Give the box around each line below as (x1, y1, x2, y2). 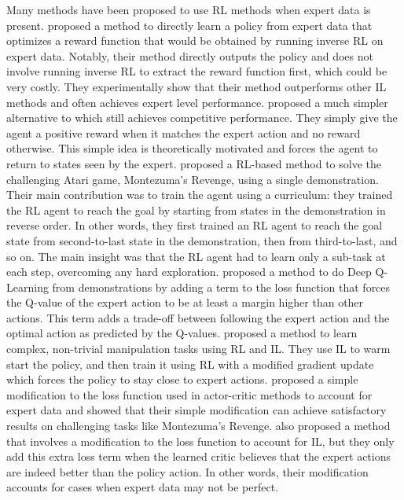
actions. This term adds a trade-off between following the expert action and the (6, 309, 390, 325)
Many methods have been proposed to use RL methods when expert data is (6, 2, 371, 17)
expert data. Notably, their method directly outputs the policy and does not (6, 47, 373, 64)
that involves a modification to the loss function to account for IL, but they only (6, 432, 395, 449)
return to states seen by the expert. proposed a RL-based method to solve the (6, 155, 381, 171)
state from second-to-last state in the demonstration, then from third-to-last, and (6, 232, 398, 248)
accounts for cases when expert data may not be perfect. (6, 479, 279, 495)
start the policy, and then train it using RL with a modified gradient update (6, 355, 374, 372)
